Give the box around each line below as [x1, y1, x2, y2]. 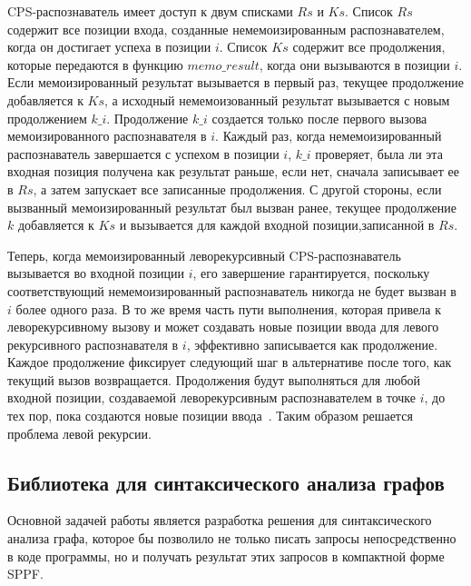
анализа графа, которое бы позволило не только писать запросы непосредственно [7, 529, 456, 548]
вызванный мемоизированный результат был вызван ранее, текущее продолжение [7, 197, 457, 216]
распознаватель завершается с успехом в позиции [7, 144, 280, 163]
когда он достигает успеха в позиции [7, 37, 211, 56]
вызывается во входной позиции [7, 263, 185, 283]
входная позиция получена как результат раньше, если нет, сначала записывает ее [7, 162, 459, 181]
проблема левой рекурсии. [7, 423, 152, 442]
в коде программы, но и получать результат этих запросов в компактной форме [7, 546, 445, 565]
